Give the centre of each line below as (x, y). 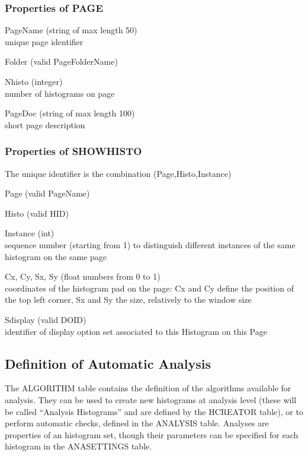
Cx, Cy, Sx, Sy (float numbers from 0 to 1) (83, 276)
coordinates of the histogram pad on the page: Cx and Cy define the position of (149, 288)
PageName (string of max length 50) (71, 30)
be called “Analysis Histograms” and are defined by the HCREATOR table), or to (154, 411)
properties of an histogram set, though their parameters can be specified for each (152, 434)
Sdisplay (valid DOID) (46, 319)
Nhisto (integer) (34, 81)
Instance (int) (30, 233)
